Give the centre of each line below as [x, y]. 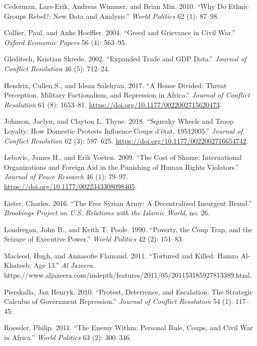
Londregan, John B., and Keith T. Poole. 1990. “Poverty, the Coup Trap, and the [128, 229]
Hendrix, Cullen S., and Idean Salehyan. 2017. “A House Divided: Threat [115, 85]
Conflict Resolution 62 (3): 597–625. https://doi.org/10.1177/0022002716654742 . [126, 140]
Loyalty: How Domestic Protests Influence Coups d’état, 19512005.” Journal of [124, 130]
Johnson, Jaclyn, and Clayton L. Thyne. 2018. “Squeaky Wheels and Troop [119, 121]
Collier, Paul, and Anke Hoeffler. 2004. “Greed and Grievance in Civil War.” [120, 32]
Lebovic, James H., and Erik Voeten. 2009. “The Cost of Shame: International [123, 157]
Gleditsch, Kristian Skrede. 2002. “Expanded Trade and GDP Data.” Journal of [125, 59]
